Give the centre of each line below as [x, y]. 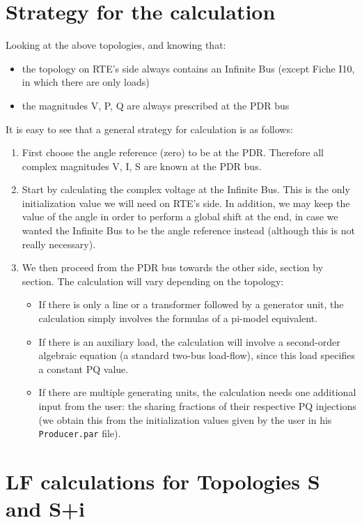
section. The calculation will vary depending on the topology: [153, 281]
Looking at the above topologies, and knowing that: [116, 45]
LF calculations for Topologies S [163, 481]
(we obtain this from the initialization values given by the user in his [185, 419]
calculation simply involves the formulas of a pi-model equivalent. [178, 318]
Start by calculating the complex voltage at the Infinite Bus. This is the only [186, 189]
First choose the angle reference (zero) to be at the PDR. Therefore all [173, 152]
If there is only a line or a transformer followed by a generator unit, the [191, 304]
